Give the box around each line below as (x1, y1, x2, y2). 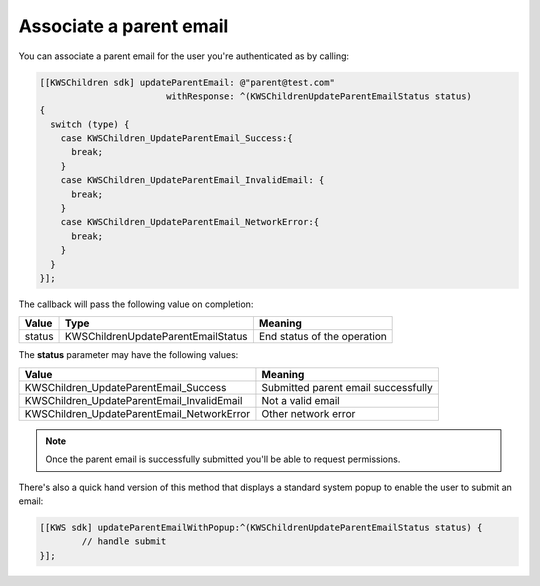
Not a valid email (261, 393, 340, 407)
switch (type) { (50, 118, 130, 130)
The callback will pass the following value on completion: (18, 298, 254, 310)
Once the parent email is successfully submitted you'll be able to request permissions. (45, 453, 401, 465)
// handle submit (81, 536, 167, 547)
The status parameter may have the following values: (18, 349, 239, 361)
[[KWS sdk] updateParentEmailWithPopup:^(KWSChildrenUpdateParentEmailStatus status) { (39, 521, 483, 533)
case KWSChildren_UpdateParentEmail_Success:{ (60, 133, 294, 144)
